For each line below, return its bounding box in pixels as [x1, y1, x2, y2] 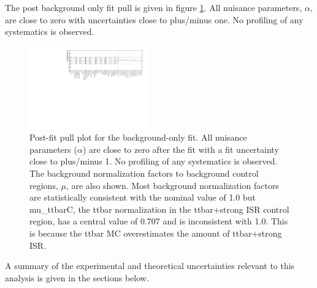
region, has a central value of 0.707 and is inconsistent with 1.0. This [29, 215, 288, 227]
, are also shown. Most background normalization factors [66, 179, 279, 191]
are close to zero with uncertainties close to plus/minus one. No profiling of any [5, 13, 304, 26]
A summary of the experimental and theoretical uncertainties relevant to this [5, 259, 295, 272]
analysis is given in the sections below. [5, 271, 149, 284]
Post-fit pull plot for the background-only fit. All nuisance [29, 131, 247, 144]
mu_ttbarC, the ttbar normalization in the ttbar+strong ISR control [29, 202, 289, 215]
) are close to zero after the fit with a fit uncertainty [82, 142, 279, 155]
